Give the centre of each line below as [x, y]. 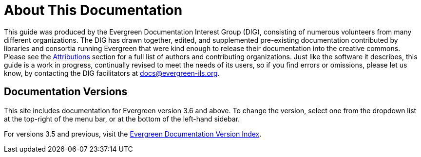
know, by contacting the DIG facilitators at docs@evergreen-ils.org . [112, 73]
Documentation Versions [66, 92]
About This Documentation [93, 10]
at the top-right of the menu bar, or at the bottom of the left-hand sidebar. [122, 119]
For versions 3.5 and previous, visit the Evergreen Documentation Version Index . [133, 134]
